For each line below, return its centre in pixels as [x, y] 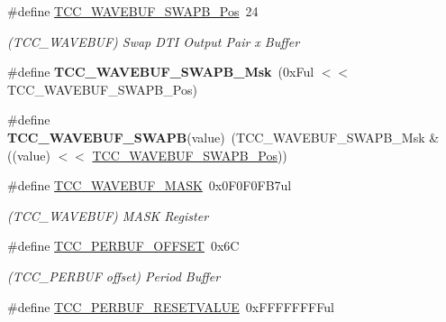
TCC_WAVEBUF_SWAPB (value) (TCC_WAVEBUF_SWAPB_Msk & [223, 137]
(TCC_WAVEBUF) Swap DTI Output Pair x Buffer [154, 41]
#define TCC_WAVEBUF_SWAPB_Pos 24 [133, 11]
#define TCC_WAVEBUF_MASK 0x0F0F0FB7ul [150, 185]
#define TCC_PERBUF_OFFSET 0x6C [123, 246]
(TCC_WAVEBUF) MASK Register [108, 215]
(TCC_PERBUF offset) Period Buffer [114, 276]
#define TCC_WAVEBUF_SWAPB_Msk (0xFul [161, 72]
